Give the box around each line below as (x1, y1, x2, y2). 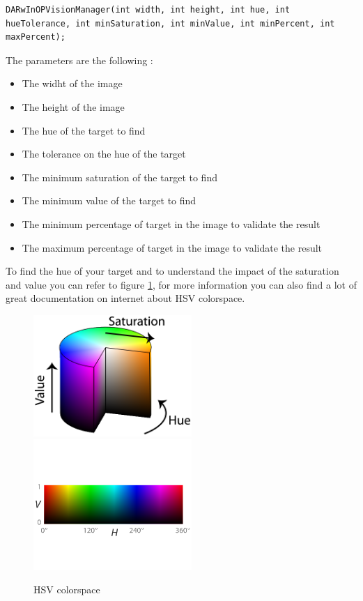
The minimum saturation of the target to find (22, 169, 217, 184)
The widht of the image (22, 76, 123, 91)
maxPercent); (6, 32, 65, 43)
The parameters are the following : (6, 52, 153, 67)
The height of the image (22, 99, 125, 114)
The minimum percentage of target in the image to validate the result (22, 216, 320, 231)
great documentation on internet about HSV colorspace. (6, 291, 245, 305)
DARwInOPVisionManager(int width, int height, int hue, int (6, 5, 291, 15)
